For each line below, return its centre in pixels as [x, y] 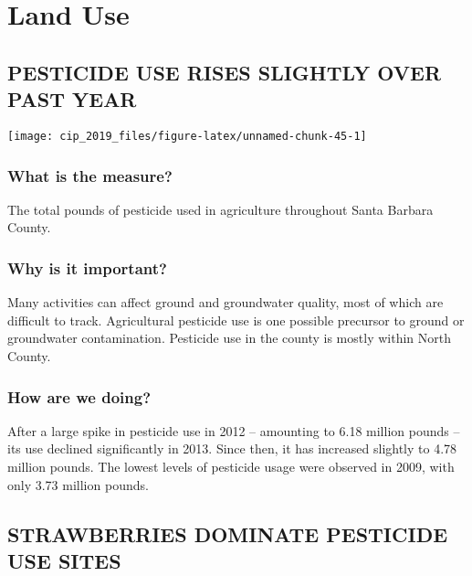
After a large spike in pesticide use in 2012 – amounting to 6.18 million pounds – [234, 430]
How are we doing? [79, 396]
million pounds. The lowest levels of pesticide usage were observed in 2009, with [231, 467]
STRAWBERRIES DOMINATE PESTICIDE [228, 533]
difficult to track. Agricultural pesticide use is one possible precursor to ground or [236, 320]
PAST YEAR [72, 99]
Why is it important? [87, 267]
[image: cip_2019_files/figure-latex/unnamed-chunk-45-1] [187, 136]
